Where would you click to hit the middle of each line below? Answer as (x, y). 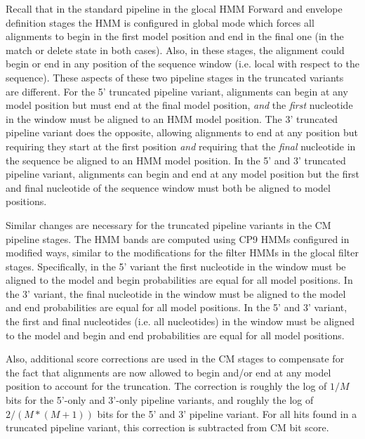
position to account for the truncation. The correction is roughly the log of (166, 386)
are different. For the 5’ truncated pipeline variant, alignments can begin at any (177, 91)
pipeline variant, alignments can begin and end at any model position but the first (182, 174)
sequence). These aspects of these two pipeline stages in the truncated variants (175, 77)
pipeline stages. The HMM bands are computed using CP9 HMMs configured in (178, 238)
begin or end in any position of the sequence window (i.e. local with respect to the (182, 64)
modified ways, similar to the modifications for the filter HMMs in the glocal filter (182, 253)
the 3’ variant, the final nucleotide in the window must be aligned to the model (176, 293)
